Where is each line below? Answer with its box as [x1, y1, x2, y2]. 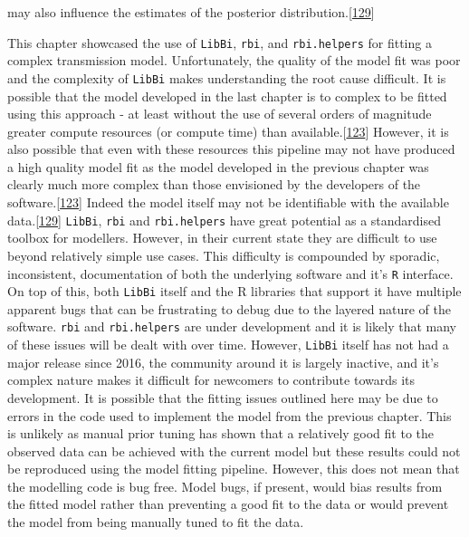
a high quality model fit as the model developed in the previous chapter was [7, 157, 429, 176]
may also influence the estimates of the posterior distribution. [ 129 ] [7, 3, 375, 21]
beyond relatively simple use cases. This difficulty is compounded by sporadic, [7, 245, 440, 264]
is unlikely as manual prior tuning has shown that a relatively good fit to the [7, 424, 435, 443]
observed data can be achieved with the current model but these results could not [7, 441, 461, 460]
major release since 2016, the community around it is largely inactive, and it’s [7, 352, 439, 371]
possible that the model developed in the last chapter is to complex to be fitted [7, 86, 447, 105]
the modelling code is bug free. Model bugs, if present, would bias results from [7, 476, 443, 495]
